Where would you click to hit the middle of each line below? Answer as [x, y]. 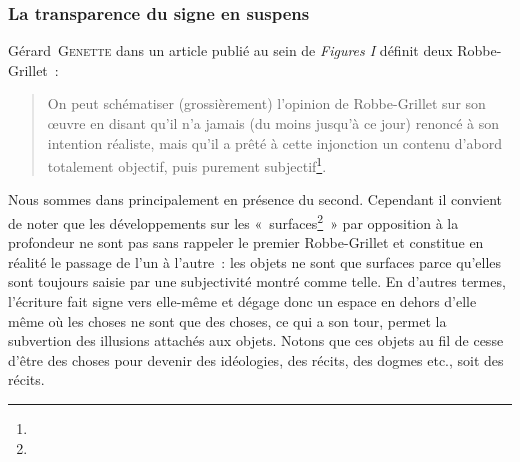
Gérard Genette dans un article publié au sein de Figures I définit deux [230, 50]
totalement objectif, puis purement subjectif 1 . [187, 164]
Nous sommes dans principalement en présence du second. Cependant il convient [255, 199]
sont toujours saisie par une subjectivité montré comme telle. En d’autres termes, [257, 281]
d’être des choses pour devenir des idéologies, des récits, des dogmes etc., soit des [256, 359]
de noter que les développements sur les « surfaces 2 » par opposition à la [233, 221]
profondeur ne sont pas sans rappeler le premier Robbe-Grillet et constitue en [246, 242]
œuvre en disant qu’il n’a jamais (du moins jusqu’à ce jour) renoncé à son [273, 123]
